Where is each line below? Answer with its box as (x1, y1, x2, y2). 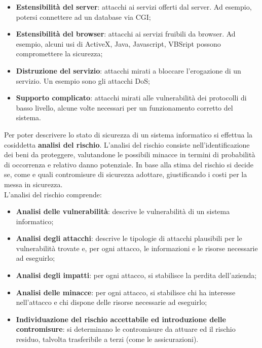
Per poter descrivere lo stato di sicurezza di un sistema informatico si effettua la (4, 129, 253, 140)
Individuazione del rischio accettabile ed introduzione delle (16, 314, 226, 324)
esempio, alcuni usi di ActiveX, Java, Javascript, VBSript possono (16, 38, 221, 49)
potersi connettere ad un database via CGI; (16, 11, 151, 22)
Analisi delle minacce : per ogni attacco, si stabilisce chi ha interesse (16, 287, 236, 297)
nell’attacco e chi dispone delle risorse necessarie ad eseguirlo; (16, 297, 207, 307)
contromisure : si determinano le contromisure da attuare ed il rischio (16, 324, 236, 334)
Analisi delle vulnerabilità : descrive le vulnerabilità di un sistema (16, 206, 230, 217)
